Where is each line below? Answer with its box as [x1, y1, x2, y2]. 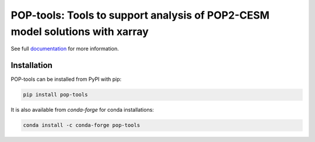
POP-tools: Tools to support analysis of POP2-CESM [10, 9, 269, 22]
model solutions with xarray [10, 25, 149, 38]
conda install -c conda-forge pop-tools [23, 122, 140, 129]
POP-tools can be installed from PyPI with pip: [10, 76, 122, 83]
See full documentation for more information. [10, 45, 119, 52]
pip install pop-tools [23, 91, 88, 98]
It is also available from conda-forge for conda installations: [10, 106, 154, 113]
